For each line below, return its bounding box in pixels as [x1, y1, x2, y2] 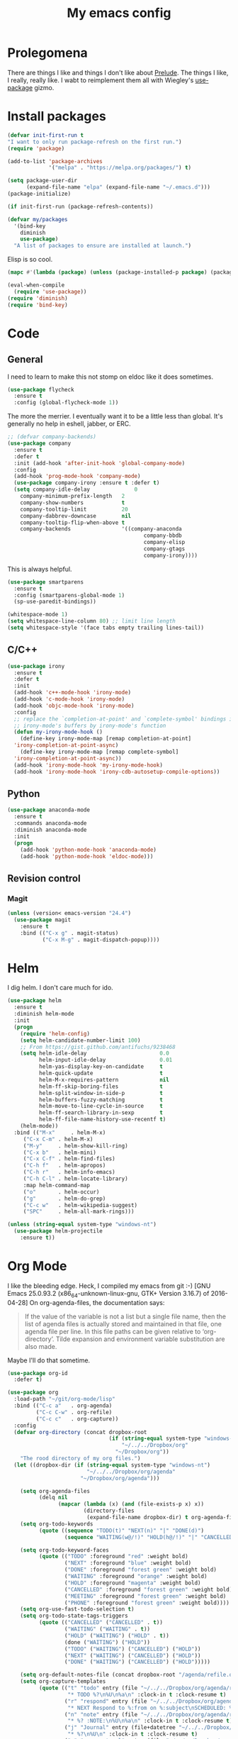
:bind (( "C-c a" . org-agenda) [13, 1402, 113, 1409]
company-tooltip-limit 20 [20, 506, 129, 513]
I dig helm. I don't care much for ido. [7, 984, 113, 992]
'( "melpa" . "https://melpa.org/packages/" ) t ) [48, 165, 192, 172]
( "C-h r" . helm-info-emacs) [23, 1169, 115, 1176]
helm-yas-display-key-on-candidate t [38, 1063, 163, 1070]
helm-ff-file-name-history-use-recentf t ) [38, 1116, 166, 1123]
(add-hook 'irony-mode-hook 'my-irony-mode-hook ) [13, 761, 163, 769]
